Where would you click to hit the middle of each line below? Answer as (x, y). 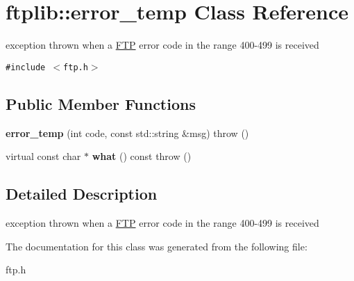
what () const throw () (142, 156)
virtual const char (43, 156)
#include (26, 67)
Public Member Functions (101, 103)
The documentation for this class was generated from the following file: (157, 246)
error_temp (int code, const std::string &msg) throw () (127, 133)
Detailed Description (82, 194)
